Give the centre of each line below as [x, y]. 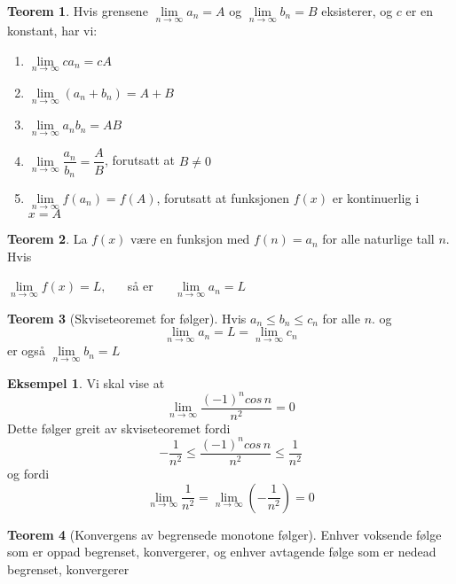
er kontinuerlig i [376, 197]
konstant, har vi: [52, 31]
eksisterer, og [357, 11]
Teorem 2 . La [47, 239]
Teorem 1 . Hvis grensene [78, 11]
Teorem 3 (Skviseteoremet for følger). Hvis [127, 318]
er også [26, 350]
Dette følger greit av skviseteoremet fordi [119, 428]
